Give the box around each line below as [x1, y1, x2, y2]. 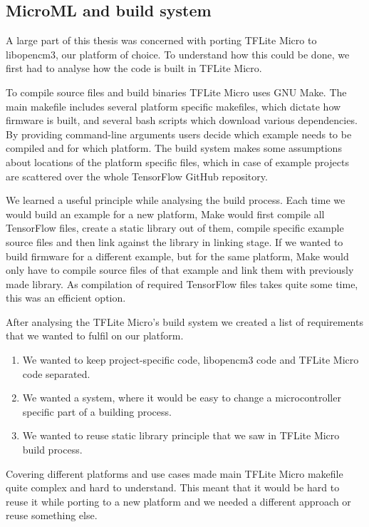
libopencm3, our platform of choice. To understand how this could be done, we [6, 46, 350, 61]
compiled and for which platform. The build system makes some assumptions [6, 140, 342, 155]
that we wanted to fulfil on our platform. [6, 328, 184, 343]
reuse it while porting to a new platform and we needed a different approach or [6, 493, 351, 508]
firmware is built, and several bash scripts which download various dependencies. [6, 113, 358, 128]
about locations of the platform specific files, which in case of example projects [6, 154, 349, 169]
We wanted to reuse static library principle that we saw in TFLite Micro [22, 428, 340, 443]
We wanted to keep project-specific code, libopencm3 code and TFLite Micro [22, 352, 359, 367]
